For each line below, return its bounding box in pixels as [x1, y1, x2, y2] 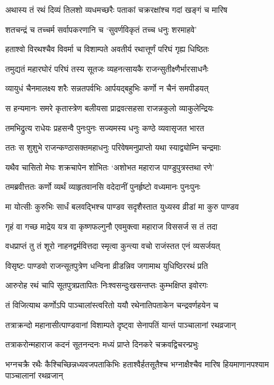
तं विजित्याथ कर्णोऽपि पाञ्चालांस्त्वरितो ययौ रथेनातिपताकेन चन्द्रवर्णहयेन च [5, 298, 218, 311]
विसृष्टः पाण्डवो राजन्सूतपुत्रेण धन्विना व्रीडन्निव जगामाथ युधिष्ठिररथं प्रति [5, 259, 208, 271]
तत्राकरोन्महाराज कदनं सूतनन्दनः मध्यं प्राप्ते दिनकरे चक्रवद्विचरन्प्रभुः [5, 338, 199, 350]
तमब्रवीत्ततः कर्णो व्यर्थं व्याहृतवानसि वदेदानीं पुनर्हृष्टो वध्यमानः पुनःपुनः [5, 180, 201, 193]
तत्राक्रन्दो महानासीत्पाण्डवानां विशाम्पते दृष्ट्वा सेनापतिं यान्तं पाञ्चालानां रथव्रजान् [5, 318, 236, 331]
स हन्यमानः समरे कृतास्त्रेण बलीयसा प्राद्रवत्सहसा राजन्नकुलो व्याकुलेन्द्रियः [5, 101, 214, 114]
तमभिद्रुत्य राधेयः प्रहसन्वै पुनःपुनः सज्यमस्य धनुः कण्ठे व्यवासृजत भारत [5, 121, 204, 134]
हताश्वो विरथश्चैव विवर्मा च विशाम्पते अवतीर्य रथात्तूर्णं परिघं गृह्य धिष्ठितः [5, 43, 209, 55]
